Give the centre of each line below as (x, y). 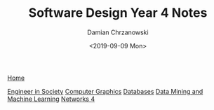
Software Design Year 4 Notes (118, 13)
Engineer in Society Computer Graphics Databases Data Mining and (105, 91)
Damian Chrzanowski (118, 32)
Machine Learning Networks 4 (51, 99)
